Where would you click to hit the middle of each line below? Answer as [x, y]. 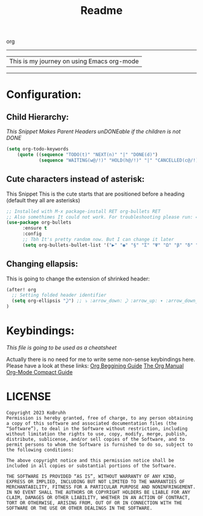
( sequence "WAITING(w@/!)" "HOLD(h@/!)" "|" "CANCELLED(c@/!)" [120, 160]
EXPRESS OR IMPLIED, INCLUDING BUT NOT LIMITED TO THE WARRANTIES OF [96, 481]
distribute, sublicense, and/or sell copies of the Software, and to [96, 439]
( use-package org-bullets [39, 223]
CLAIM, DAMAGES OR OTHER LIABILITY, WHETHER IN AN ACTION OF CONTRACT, [98, 497]
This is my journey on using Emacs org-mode [74, 61]
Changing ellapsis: [42, 264]
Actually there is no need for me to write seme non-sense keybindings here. [101, 359]
